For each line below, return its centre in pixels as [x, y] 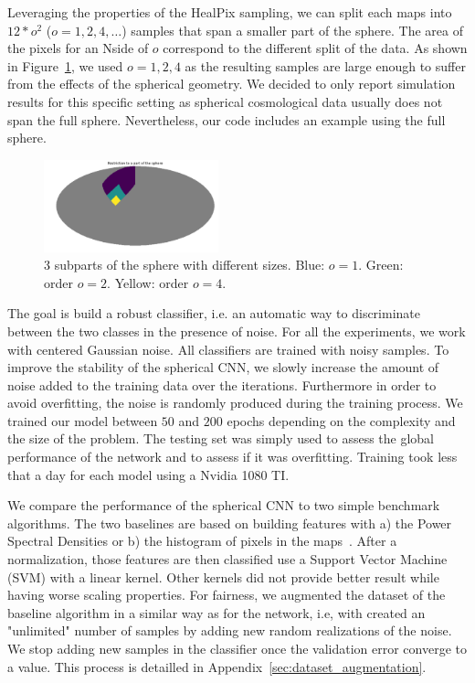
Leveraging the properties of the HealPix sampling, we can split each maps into [230, 12]
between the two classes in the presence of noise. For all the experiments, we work [237, 331]
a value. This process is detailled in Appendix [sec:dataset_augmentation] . [217, 666]
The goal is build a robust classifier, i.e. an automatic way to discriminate [214, 313]
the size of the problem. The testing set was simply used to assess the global [221, 438]
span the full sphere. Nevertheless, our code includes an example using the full [227, 119]
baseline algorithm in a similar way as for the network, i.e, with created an [216, 612]
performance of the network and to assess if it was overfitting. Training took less [232, 457]
